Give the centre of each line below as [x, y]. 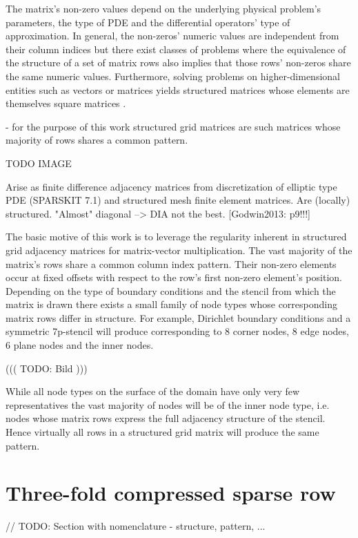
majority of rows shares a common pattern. [97, 140]
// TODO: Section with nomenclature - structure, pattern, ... [136, 526]
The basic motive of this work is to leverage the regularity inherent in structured [176, 237]
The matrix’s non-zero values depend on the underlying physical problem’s [163, 8]
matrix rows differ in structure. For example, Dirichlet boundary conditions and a [178, 317]
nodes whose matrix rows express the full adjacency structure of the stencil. [166, 418]
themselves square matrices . [66, 103]
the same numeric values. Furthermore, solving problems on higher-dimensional [173, 76]
